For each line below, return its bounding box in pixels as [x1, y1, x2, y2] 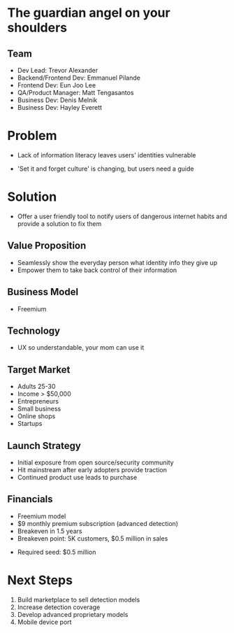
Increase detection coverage [17, 603, 101, 611]
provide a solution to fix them [17, 219, 102, 228]
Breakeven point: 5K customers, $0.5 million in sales [17, 534, 168, 543]
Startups [17, 420, 43, 428]
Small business [17, 404, 61, 413]
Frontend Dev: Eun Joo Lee [17, 81, 96, 89]
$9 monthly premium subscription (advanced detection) [17, 519, 179, 527]
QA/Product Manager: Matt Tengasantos [17, 89, 134, 97]
